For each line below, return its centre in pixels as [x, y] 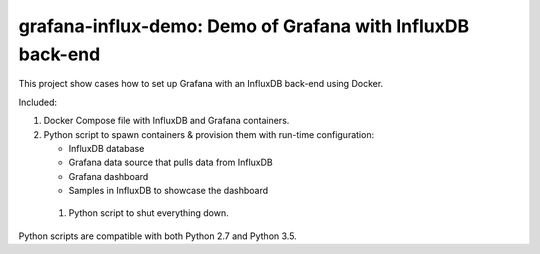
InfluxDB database [106, 148]
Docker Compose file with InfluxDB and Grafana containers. [166, 121]
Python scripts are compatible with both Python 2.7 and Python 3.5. [157, 236]
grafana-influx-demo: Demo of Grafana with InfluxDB [244, 26]
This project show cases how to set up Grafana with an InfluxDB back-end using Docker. [201, 84]
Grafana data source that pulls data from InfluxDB [171, 162]
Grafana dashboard [108, 176]
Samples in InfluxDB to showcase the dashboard [168, 191]
